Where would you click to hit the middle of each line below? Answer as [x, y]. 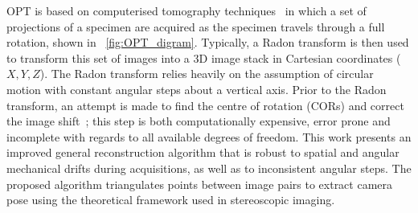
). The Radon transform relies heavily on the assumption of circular [207, 74]
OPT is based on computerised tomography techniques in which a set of [186, 10]
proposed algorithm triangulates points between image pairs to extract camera [200, 184]
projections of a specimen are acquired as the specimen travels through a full [196, 26]
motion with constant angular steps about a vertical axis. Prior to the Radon [197, 89]
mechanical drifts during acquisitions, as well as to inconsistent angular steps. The [209, 168]
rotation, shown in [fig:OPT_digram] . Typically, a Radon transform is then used [208, 42]
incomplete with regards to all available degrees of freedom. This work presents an [209, 136]
